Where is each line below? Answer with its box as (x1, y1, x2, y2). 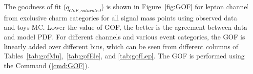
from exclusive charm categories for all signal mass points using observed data (4, 12, 237, 22)
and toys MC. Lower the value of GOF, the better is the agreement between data (4, 22, 248, 32)
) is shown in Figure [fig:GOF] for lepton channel (101, 1, 249, 11)
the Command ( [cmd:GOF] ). (4, 60, 89, 70)
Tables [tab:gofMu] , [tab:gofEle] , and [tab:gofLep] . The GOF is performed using (4, 51, 245, 61)
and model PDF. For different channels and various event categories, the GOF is (4, 31, 245, 41)
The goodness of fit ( (4, 1, 66, 11)
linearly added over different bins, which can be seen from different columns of (4, 41, 238, 51)
